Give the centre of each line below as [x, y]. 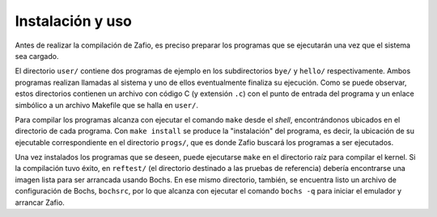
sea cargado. [37, 56]
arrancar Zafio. [40, 202]
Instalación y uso [74, 21]
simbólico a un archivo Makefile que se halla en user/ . [106, 105]
